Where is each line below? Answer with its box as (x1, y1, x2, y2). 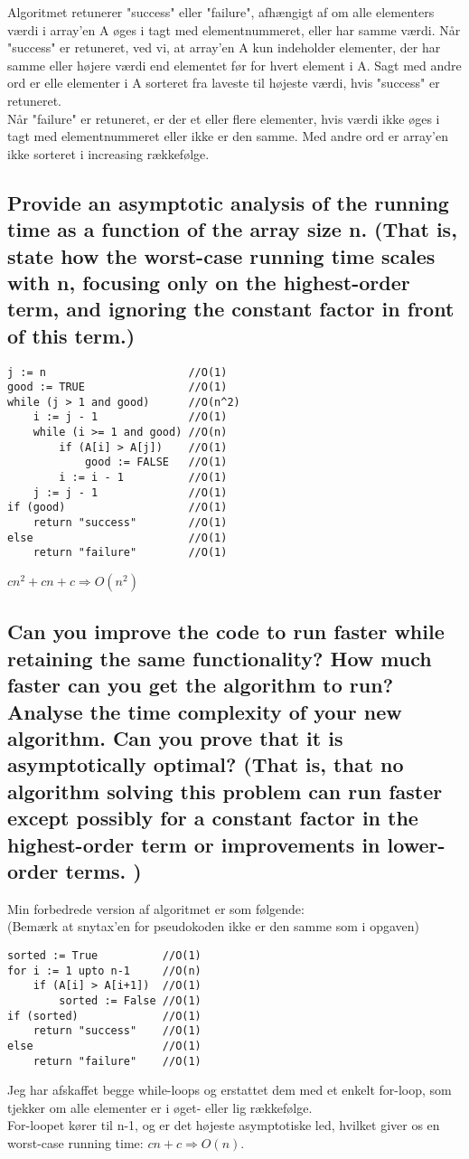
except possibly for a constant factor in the (7, 804, 418, 832)
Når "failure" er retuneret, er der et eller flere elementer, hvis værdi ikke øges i (7, 108, 440, 127)
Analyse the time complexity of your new (7, 697, 402, 725)
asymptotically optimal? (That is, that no (7, 750, 404, 778)
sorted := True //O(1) (7, 948, 202, 962)
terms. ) (65, 856, 142, 884)
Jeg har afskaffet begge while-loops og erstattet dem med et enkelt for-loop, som (7, 1080, 452, 1099)
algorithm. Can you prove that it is (7, 723, 343, 751)
